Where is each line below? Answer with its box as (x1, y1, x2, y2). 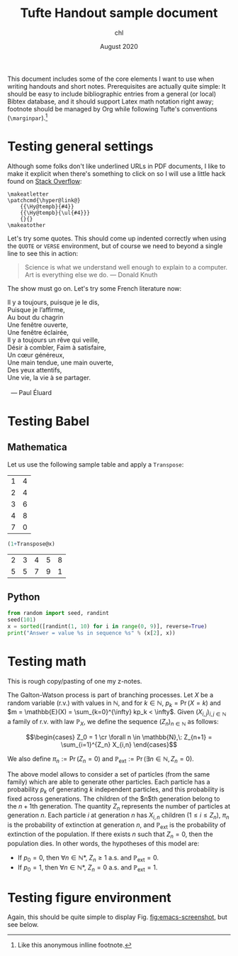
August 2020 (100, 42, 138, 50)
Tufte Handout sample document (20, 5, 218, 21)
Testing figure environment (7, 889, 171, 906)
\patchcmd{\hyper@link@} (7, 196, 81, 204)
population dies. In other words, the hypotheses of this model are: (7, 839, 200, 847)
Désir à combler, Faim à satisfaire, (7, 343, 106, 352)
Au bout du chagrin (7, 313, 64, 321)
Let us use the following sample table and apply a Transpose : (7, 460, 184, 469)
